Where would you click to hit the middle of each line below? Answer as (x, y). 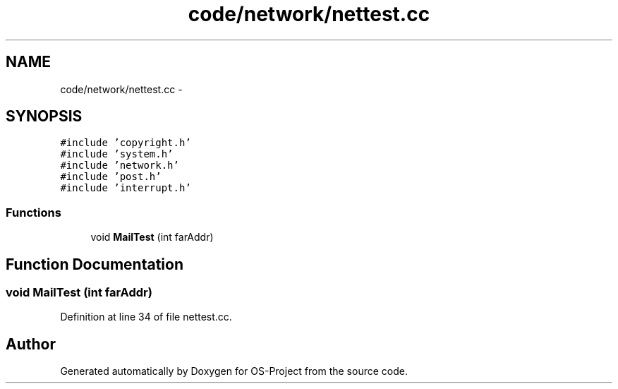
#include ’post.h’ (111, 177)
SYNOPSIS (44, 116)
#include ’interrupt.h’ (126, 188)
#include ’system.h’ (117, 154)
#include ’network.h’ (120, 166)
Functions (34, 212)
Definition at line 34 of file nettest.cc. (146, 317)
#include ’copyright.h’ (126, 143)
